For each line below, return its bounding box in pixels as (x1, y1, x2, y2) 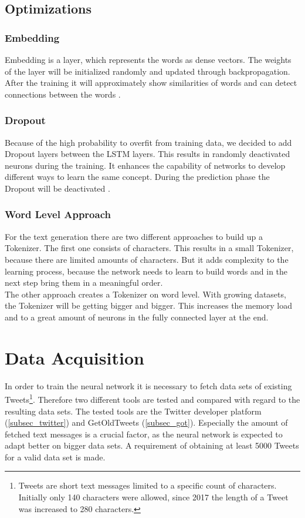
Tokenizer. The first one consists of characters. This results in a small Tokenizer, (5, 242, 294, 254)
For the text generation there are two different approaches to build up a (5, 230, 263, 242)
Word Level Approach (5, 207, 111, 222)
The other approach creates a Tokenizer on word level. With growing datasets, (5, 288, 286, 300)
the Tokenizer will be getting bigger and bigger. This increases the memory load (5, 299, 293, 312)
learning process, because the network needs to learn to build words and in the (5, 265, 288, 277)
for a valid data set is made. (5, 450, 106, 463)
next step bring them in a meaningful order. (5, 276, 163, 289)
